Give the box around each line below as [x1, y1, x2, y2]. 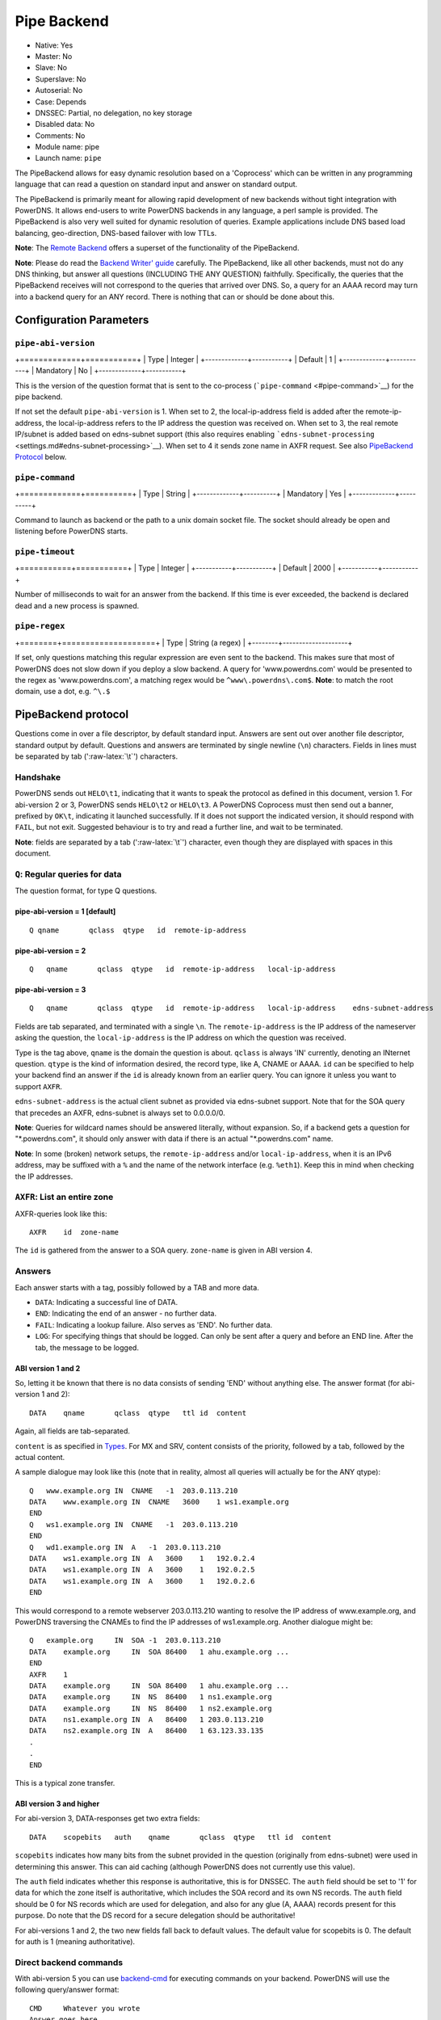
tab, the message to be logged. [35, 1342, 139, 1353]
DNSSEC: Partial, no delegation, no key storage [35, 107, 193, 117]
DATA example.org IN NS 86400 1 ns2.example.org [29, 1703, 272, 1713]
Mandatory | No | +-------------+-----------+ [36, 366, 187, 376]
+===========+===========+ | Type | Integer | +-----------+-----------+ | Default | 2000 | [15, 563, 336, 573]
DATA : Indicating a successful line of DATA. [35, 1297, 178, 1307]
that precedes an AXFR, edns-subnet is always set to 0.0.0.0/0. [15, 1108, 225, 1117]
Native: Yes [35, 40, 73, 50]
